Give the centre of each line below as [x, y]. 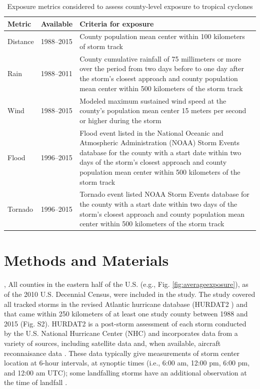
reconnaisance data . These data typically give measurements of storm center [122, 353]
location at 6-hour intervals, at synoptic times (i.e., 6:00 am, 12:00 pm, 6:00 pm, [127, 363]
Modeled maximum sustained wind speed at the [153, 100]
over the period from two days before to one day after [162, 68]
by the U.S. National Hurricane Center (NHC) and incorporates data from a [121, 333]
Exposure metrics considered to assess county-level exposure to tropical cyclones [130, 6]
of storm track [101, 46]
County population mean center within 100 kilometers [162, 36]
